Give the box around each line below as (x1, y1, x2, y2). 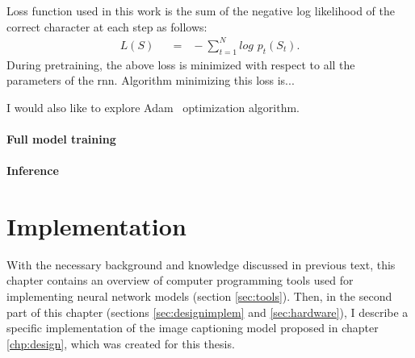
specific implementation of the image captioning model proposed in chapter (6, 319, 379, 336)
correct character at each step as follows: (6, 18, 207, 35)
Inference (6, 162, 59, 179)
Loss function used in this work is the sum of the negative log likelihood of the (6, 2, 395, 19)
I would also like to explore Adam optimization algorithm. (6, 98, 300, 115)
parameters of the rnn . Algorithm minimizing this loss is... (6, 72, 295, 89)
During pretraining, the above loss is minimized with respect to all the (6, 56, 355, 73)
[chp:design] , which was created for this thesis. (6, 335, 235, 352)
